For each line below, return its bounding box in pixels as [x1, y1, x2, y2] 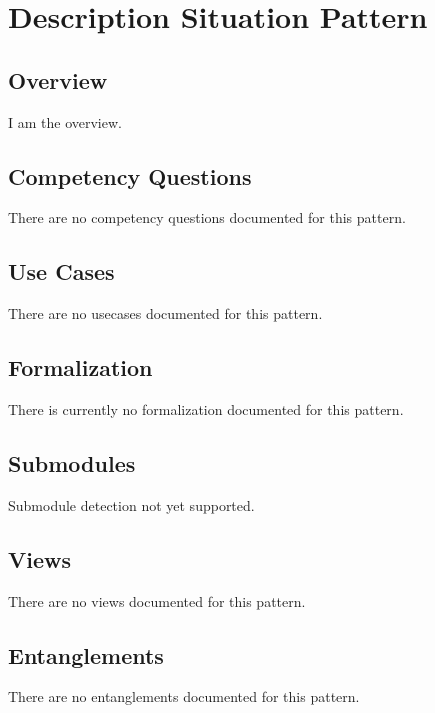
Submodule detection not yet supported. [8, 494, 255, 515]
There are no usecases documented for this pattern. [8, 303, 323, 324]
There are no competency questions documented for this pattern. [8, 207, 406, 228]
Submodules [8, 447, 136, 478]
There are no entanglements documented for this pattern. [8, 686, 360, 707]
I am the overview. [8, 111, 122, 132]
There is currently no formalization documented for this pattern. [8, 398, 404, 419]
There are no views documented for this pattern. [8, 590, 306, 611]
